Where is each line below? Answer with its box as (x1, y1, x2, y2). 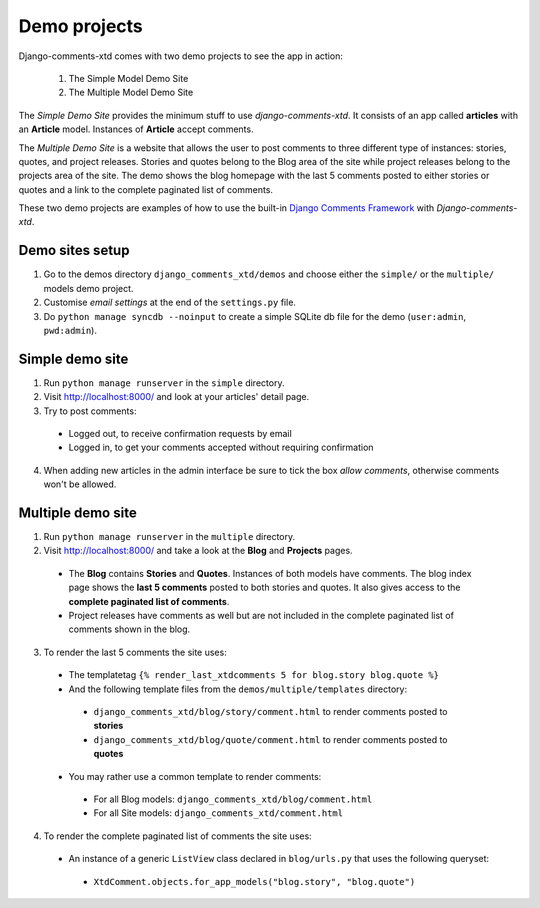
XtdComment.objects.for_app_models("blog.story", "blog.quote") (93, 876, 416, 887)
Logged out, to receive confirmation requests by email (68, 428, 292, 439)
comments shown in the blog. (68, 623, 191, 635)
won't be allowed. (43, 478, 117, 490)
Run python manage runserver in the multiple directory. (43, 531, 296, 543)
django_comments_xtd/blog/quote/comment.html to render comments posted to (93, 733, 448, 745)
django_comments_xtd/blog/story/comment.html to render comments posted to (93, 705, 448, 717)
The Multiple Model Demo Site (68, 86, 194, 99)
